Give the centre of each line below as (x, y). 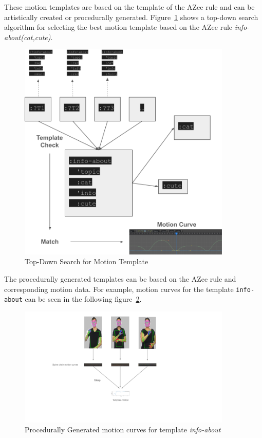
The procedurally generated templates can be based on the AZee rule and (120, 278)
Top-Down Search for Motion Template (87, 261)
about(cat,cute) (27, 37)
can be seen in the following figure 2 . (83, 299)
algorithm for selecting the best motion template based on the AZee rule (118, 27)
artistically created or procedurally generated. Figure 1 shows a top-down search (131, 17)
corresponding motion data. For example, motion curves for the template (119, 289)
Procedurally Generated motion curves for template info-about (123, 430)
